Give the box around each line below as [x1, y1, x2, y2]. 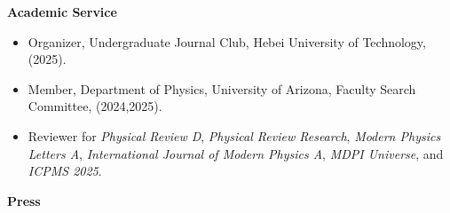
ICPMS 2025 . [28, 162, 102, 180]
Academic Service [7, 3, 117, 20]
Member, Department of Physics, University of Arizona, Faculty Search [28, 79, 416, 98]
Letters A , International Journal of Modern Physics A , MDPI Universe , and [28, 144, 444, 162]
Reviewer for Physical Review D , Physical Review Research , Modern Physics [28, 126, 441, 145]
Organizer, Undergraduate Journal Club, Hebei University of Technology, [28, 32, 426, 51]
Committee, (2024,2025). [28, 97, 162, 115]
